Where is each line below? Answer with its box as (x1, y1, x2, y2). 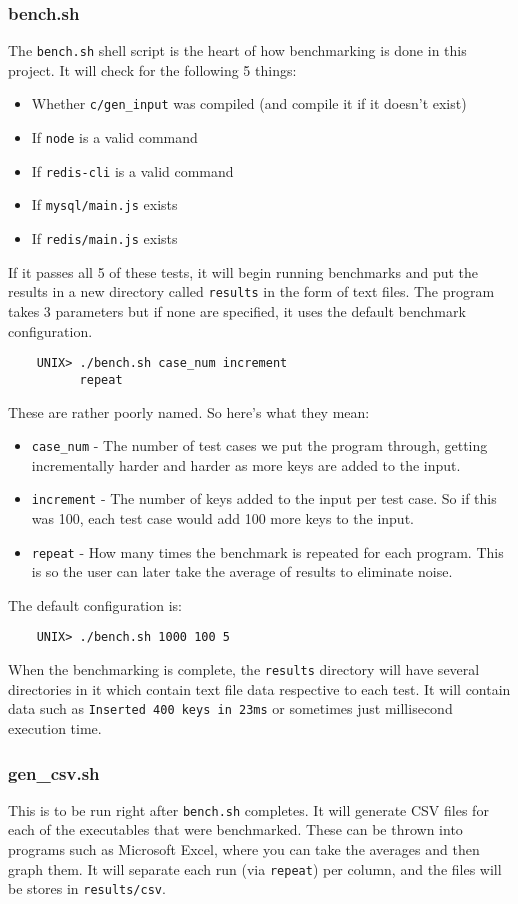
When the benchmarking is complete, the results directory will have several (8, 659, 480, 680)
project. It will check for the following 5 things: (8, 59, 297, 80)
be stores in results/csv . (8, 878, 166, 899)
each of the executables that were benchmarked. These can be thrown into (8, 819, 463, 840)
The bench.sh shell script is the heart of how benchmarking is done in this (8, 40, 467, 61)
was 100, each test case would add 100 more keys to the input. (31, 508, 414, 528)
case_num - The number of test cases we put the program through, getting (31, 435, 488, 456)
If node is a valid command (31, 127, 198, 148)
